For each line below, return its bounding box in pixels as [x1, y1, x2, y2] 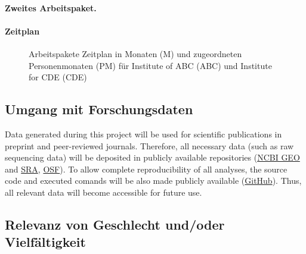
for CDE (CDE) [29, 71, 87, 83]
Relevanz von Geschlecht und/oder [5, 215, 225, 233]
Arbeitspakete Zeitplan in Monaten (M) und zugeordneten [29, 47, 242, 59]
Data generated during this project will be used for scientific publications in [5, 127, 282, 140]
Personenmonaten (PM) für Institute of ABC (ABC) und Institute [29, 59, 272, 71]
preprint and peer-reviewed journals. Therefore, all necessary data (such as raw [5, 139, 294, 152]
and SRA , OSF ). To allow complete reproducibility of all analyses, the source [5, 162, 288, 175]
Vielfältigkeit [5, 233, 86, 251]
